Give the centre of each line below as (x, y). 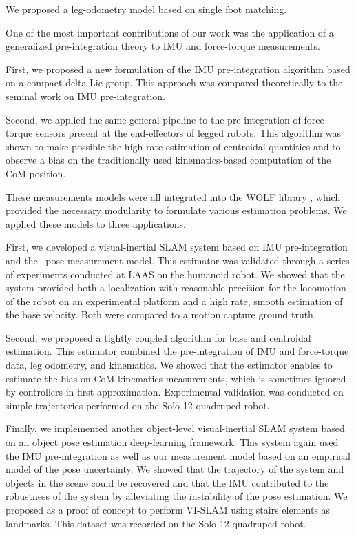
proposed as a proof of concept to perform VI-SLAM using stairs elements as (168, 509)
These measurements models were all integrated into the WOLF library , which (173, 196)
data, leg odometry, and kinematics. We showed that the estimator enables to (169, 365)
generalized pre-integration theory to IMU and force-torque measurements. (163, 46)
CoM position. (36, 173)
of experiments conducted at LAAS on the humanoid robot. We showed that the (175, 274)
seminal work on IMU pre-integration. (85, 96)
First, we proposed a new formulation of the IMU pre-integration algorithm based (178, 69)
